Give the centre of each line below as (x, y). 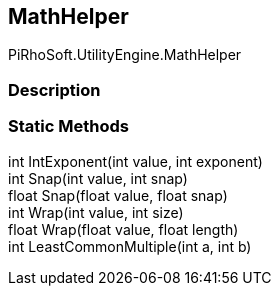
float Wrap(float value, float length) (123, 229)
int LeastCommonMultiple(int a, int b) (130, 246)
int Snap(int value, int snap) (98, 178)
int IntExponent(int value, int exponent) (135, 161)
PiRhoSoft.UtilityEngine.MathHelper (125, 55)
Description (54, 89)
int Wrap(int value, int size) (96, 212)
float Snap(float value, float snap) (118, 195)
